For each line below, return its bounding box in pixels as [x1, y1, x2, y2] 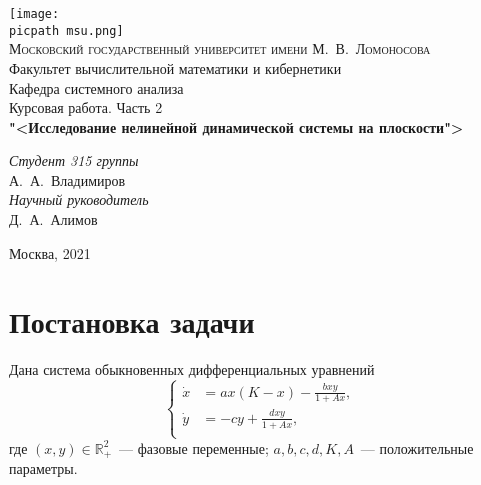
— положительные [360, 437, 474, 458]
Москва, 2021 [9, 242, 91, 263]
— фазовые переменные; [119, 437, 269, 458]
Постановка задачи [9, 301, 255, 342]
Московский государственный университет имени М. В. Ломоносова [9, 38, 431, 59]
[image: [9, 7, 60, 21]
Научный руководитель [9, 189, 149, 210]
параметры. [9, 458, 78, 479]
